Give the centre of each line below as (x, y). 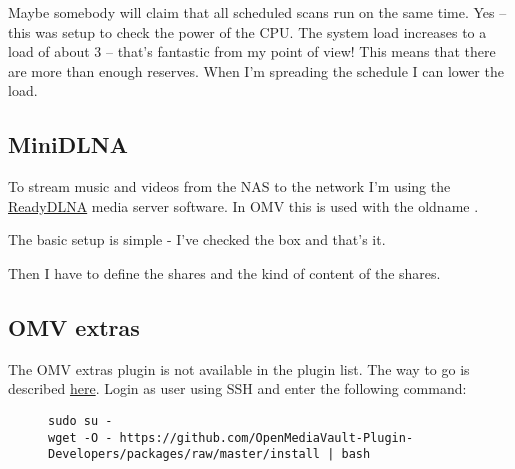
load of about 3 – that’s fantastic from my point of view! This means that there (252, 51)
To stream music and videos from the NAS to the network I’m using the (229, 186)
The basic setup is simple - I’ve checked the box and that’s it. (197, 239)
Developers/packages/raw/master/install (184, 454)
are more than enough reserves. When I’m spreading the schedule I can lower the (256, 70)
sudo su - (80, 420)
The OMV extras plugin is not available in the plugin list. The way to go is (239, 368)
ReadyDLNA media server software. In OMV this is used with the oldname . (243, 205)
